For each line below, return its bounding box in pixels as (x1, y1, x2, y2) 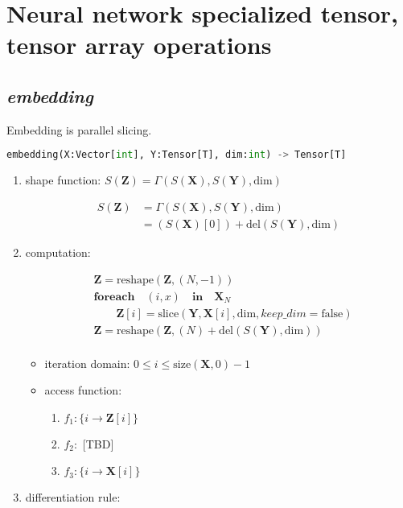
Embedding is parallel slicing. (6, 121, 152, 138)
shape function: (25, 171, 101, 188)
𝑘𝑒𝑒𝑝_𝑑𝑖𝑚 (261, 308, 306, 320)
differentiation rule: (25, 489, 121, 506)
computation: (25, 243, 91, 260)
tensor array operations (6, 28, 272, 61)
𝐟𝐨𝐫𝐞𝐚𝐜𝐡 (93, 291, 135, 303)
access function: (44, 382, 122, 399)
